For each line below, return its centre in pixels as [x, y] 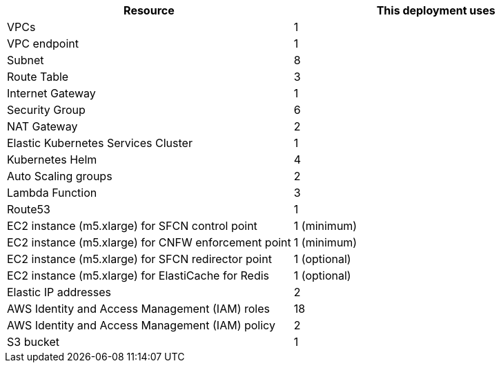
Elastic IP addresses [59, 292]
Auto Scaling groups [60, 176]
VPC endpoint [43, 43]
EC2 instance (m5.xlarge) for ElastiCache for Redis [138, 275]
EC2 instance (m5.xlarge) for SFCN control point [132, 226]
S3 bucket [33, 342]
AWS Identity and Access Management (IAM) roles [138, 309]
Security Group [46, 110]
